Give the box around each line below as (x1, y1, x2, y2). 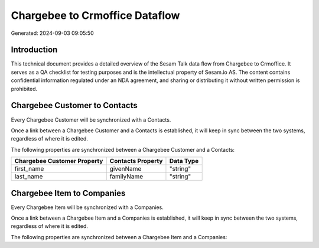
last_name (14, 172, 43, 181)
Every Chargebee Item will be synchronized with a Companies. (11, 204, 164, 211)
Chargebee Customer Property (14, 157, 103, 165)
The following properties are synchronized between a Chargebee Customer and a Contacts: (11, 146, 235, 153)
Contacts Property (109, 157, 163, 165)
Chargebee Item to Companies (11, 188, 126, 198)
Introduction (11, 45, 58, 55)
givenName (109, 165, 142, 173)
